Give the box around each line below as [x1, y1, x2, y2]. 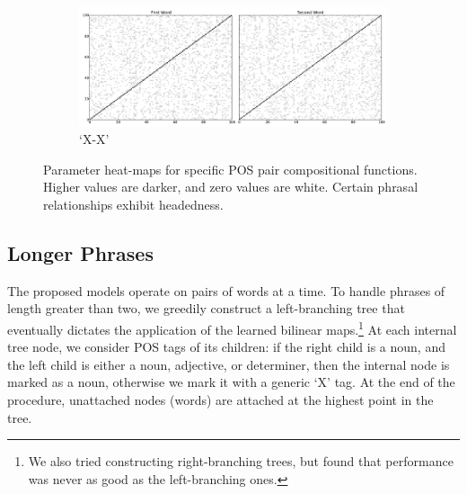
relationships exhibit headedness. [43, 195, 224, 214]
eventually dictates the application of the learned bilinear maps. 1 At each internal [7, 318, 457, 338]
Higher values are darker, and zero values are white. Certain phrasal [43, 177, 419, 196]
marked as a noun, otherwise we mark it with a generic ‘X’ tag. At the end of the [7, 373, 455, 391]
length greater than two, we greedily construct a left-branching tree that [7, 299, 405, 318]
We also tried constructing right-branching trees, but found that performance [28, 452, 454, 471]
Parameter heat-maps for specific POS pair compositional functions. [43, 159, 418, 178]
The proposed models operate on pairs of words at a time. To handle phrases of [7, 281, 445, 300]
